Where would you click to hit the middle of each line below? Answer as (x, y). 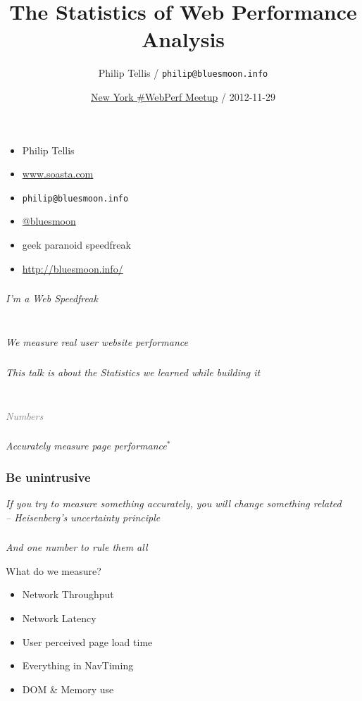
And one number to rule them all (77, 547)
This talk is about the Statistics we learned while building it (133, 372)
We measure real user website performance (97, 342)
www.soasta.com (58, 174)
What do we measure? (54, 570)
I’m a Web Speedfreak (52, 298)
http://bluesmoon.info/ (73, 268)
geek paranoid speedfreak (76, 244)
